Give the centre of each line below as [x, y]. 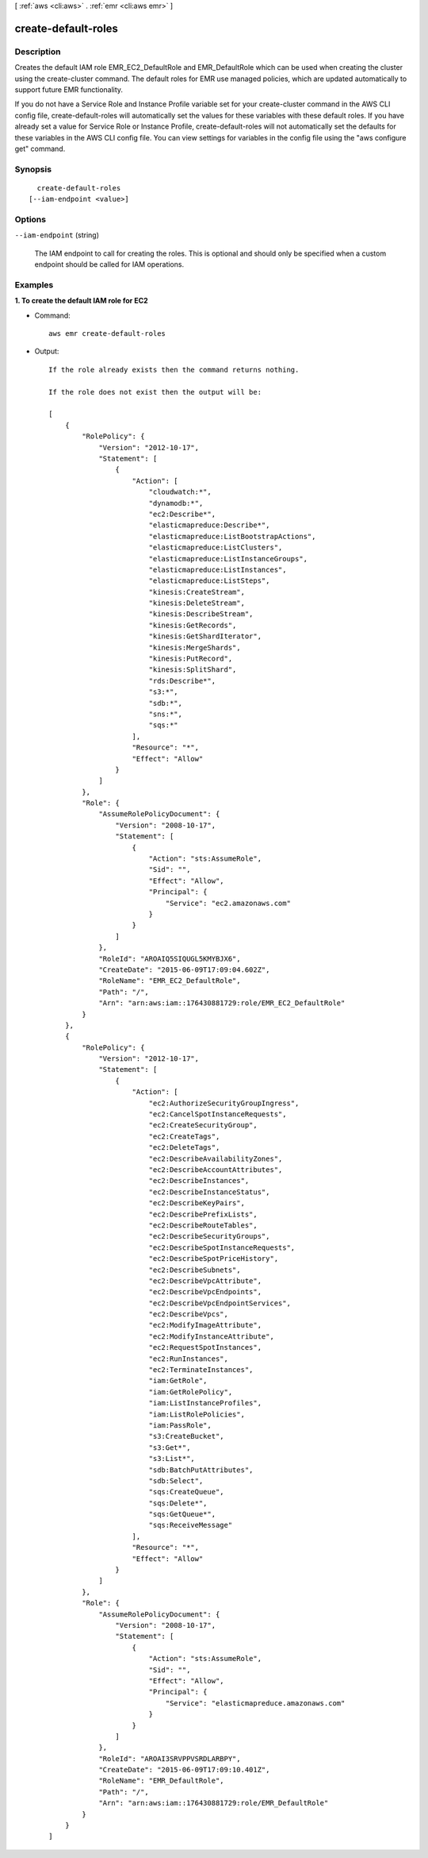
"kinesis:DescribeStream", [201, 614]
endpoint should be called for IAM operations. [109, 264]
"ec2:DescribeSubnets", [195, 1270]
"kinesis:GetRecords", [193, 625]
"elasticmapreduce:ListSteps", [209, 581]
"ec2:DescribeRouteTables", [203, 1225]
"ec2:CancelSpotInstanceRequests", [218, 1114]
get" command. [40, 148]
